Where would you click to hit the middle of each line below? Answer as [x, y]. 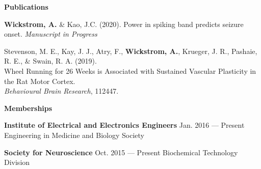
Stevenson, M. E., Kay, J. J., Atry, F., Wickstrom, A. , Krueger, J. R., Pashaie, [131, 51]
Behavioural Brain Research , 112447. [61, 91]
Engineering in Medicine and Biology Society [74, 135]
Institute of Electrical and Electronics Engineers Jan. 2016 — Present [124, 125]
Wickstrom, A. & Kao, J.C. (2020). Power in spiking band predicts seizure [124, 24]
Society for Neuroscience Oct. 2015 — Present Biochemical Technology [121, 152]
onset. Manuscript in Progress [51, 34]
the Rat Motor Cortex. [40, 81]
